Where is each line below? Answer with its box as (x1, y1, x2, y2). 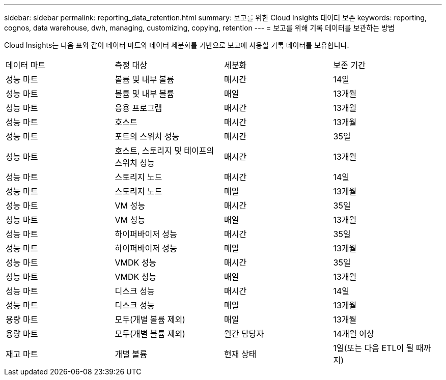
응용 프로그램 (115, 103, 162, 113)
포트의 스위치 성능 (115, 131, 180, 141)
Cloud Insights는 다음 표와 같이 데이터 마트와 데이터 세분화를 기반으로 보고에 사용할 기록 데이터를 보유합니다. (4, 41, 349, 49)
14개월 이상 (333, 329, 374, 339)
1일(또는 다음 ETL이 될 (333, 343, 414, 353)
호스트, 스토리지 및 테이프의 (115, 145, 214, 156)
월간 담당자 (224, 329, 264, 339)
